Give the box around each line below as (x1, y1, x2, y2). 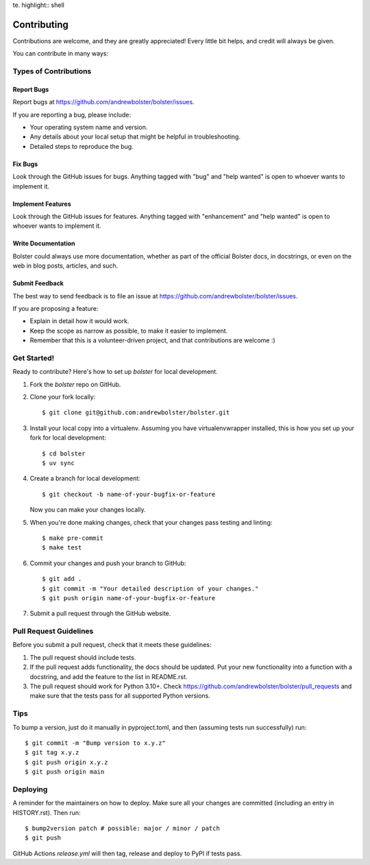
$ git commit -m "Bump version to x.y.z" (25, 739, 166, 747)
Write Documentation (12, 239, 75, 248)
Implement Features (12, 200, 71, 208)
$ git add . (42, 575, 82, 583)
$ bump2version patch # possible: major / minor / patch (25, 825, 221, 832)
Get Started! (12, 353, 55, 363)
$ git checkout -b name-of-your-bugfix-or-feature (42, 490, 216, 498)
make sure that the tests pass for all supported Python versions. (29, 691, 210, 700)
